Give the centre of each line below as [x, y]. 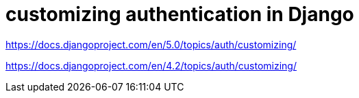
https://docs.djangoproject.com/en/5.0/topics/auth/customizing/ [151, 44]
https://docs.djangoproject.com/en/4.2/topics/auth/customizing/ [151, 65]
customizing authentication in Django [180, 14]
